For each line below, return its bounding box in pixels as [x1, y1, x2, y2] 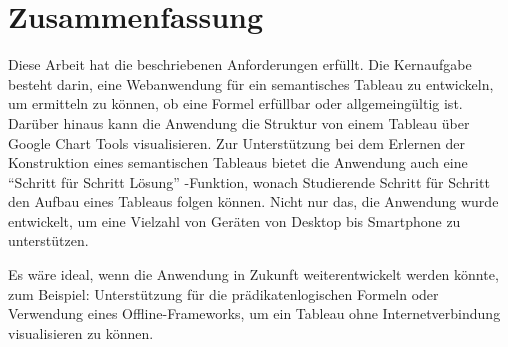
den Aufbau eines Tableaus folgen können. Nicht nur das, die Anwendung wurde [8, 191, 499, 212]
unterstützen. [8, 230, 89, 251]
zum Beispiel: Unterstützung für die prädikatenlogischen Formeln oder [8, 283, 439, 304]
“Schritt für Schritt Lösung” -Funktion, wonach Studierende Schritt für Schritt [8, 171, 490, 192]
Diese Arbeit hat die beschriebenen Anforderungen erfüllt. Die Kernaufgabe [8, 54, 472, 75]
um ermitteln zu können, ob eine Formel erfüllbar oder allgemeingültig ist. [8, 93, 463, 114]
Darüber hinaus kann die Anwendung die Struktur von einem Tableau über [8, 112, 470, 133]
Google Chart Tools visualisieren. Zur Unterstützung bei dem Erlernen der [8, 132, 466, 153]
